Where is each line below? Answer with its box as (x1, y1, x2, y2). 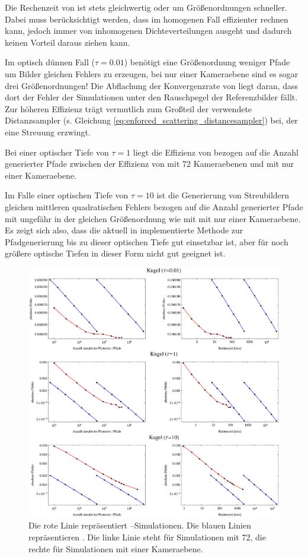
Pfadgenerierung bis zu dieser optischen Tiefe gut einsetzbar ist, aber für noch (5, 235, 288, 248)
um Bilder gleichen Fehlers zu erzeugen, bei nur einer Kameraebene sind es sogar (5, 67, 299, 80)
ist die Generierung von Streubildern (156, 189, 290, 201)
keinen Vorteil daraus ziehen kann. (5, 36, 130, 48)
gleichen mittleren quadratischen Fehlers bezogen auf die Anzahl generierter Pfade (5, 200, 303, 213)
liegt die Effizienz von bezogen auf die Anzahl (133, 145, 299, 158)
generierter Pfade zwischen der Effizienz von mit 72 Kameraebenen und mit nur (5, 157, 294, 170)
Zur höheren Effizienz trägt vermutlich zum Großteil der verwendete (5, 102, 252, 115)
